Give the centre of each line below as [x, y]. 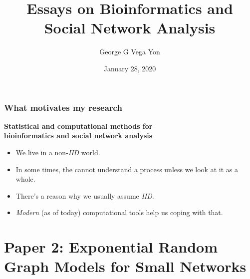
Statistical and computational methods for [78, 126]
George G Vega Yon [130, 52]
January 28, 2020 [130, 68]
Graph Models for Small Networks [125, 266]
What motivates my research [63, 107]
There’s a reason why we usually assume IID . [85, 195]
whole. [25, 179]
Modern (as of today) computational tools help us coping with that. [119, 212]
